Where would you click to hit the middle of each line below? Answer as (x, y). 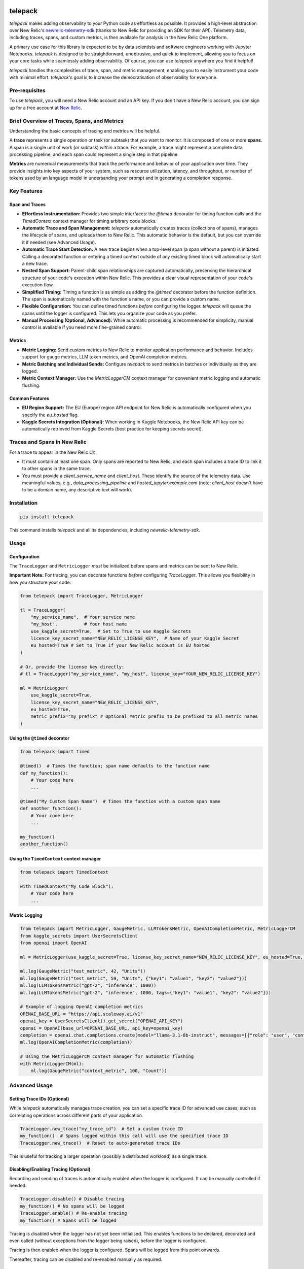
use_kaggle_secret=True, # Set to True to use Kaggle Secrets (111, 631)
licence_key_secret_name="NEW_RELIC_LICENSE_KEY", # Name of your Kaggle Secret (135, 639)
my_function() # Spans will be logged (68, 1220)
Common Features (29, 398)
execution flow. (38, 285)
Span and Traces (27, 204)
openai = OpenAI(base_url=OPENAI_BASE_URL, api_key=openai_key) (102, 1028)
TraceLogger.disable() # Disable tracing (72, 1199)
